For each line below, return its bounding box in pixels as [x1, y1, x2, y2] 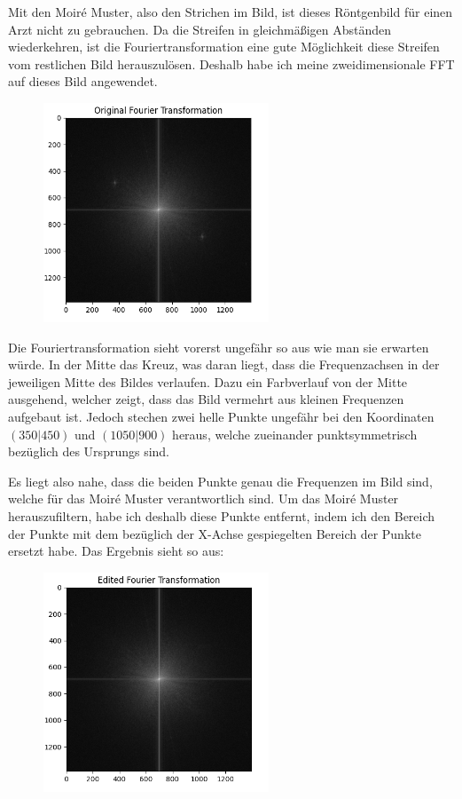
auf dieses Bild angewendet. [8, 72, 158, 91]
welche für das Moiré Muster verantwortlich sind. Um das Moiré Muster [8, 489, 399, 508]
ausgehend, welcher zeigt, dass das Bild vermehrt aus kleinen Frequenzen [8, 390, 404, 408]
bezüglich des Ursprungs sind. [8, 442, 170, 461]
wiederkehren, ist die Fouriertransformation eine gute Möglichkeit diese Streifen [8, 37, 440, 56]
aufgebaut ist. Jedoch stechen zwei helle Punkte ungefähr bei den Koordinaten [8, 407, 435, 426]
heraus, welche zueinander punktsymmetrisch [172, 424, 418, 443]
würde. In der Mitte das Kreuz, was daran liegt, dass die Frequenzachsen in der [8, 355, 440, 374]
